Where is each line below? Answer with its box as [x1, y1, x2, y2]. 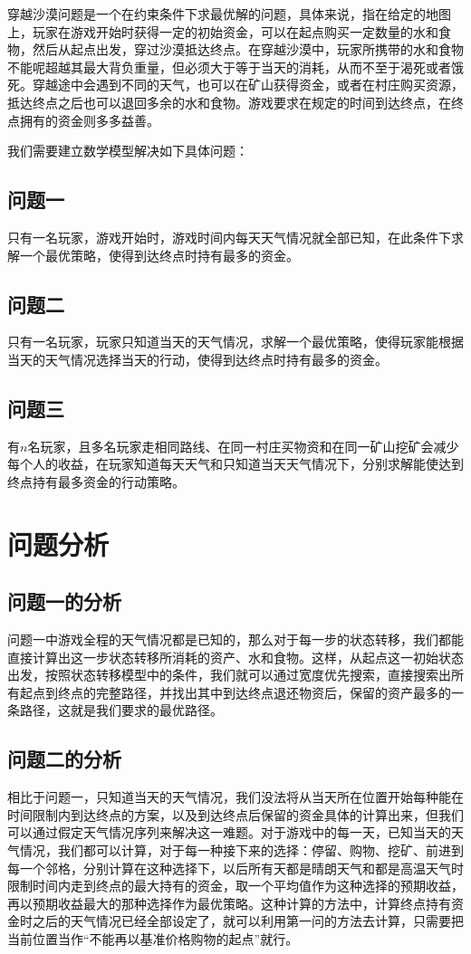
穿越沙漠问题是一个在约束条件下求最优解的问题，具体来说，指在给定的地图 [7, 5, 451, 23]
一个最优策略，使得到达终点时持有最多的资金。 [19, 245, 299, 264]
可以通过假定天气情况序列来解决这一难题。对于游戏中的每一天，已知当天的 [7, 823, 451, 842]
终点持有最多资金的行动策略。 [7, 472, 185, 491]
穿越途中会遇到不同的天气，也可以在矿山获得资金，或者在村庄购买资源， [32, 75, 464, 94]
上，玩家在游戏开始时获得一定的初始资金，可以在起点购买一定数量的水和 [7, 22, 438, 41]
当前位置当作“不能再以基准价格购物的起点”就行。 [7, 930, 299, 949]
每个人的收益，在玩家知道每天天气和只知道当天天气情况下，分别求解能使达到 [7, 454, 464, 473]
